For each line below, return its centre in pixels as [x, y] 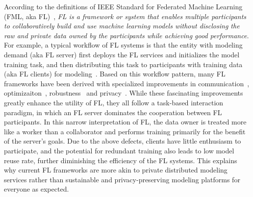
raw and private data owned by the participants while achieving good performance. [126, 35]
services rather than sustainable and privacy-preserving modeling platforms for [122, 179]
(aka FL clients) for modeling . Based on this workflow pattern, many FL [115, 74]
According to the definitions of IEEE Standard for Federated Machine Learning [123, 6]
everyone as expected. [37, 189]
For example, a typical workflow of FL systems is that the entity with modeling [123, 45]
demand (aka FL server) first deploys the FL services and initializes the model [122, 54]
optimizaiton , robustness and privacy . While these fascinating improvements [124, 93]
